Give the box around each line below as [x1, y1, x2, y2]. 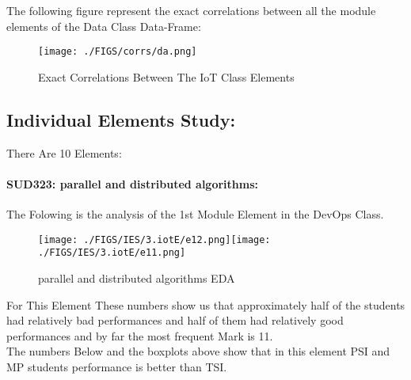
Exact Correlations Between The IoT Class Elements [38, 68, 295, 85]
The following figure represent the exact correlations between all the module [6, 2, 376, 18]
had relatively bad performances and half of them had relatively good [6, 312, 344, 329]
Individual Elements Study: [6, 107, 236, 131]
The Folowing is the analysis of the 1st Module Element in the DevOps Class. [6, 206, 384, 222]
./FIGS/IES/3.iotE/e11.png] [38, 247, 186, 259]
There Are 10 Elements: [6, 144, 122, 161]
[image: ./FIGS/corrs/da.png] [38, 46, 197, 58]
